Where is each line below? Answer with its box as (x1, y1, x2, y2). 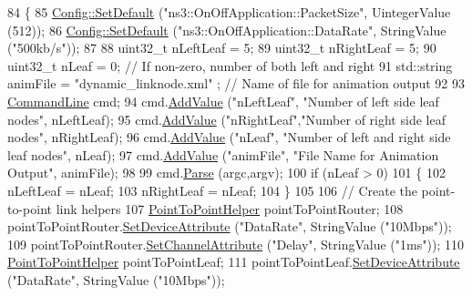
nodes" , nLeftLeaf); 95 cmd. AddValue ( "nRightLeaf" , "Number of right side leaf (7, 109, 446, 128)
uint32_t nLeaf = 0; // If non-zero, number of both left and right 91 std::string (7, 56, 453, 75)
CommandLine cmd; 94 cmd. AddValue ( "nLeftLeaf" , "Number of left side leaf (7, 91, 439, 110)
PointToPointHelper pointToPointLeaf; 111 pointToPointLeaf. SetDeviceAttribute (7, 252, 460, 271)
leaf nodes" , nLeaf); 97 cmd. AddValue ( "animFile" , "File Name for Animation (7, 145, 439, 164)
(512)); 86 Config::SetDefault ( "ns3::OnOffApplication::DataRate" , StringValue (7, 20, 446, 39)
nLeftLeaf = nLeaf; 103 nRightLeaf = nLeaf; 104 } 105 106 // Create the (7, 180, 417, 199)
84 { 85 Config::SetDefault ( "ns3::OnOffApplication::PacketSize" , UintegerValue (7, 3, 451, 21)
